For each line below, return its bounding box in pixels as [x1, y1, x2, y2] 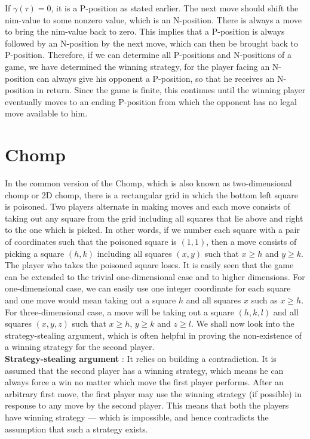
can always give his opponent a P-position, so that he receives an [36, 72, 275, 84]
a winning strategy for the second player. [5, 340, 155, 353]
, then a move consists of [206, 235, 297, 248]
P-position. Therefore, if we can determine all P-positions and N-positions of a [5, 48, 292, 61]
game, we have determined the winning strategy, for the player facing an [5, 60, 270, 72]
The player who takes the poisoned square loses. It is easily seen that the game [5, 259, 294, 271]
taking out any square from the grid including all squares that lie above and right [5, 211, 303, 224]
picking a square [5, 247, 65, 259]
